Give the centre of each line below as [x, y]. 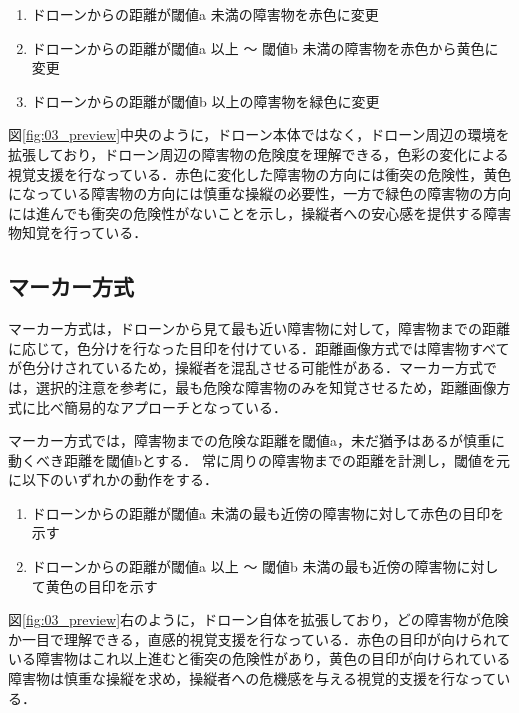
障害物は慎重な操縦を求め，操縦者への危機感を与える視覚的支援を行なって [252, 678]
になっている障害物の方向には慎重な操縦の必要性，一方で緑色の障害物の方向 [260, 193]
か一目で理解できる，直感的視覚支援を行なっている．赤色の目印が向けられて [259, 638]
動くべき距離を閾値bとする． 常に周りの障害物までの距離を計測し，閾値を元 [259, 459]
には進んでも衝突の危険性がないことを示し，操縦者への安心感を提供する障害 [260, 212]
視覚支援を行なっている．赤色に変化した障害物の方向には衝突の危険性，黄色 [260, 173]
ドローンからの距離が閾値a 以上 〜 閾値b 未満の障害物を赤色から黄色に [265, 47]
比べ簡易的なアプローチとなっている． [161, 406]
